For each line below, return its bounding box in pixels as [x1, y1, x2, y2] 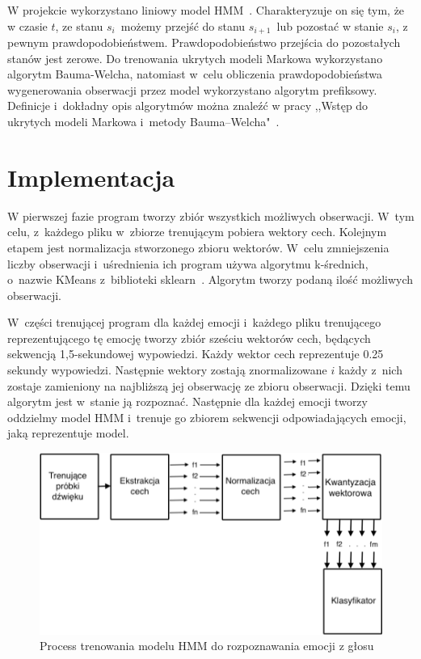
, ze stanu [55, 17, 103, 34]
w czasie [7, 17, 48, 34]
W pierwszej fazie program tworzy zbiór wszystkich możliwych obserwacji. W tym [7, 207, 415, 224]
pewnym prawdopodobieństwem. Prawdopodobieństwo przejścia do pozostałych [7, 34, 401, 51]
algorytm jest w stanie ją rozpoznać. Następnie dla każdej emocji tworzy [7, 393, 368, 410]
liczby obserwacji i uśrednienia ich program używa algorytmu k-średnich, [7, 255, 368, 272]
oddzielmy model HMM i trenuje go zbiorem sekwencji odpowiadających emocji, [7, 408, 406, 425]
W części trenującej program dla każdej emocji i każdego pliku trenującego [7, 314, 381, 331]
